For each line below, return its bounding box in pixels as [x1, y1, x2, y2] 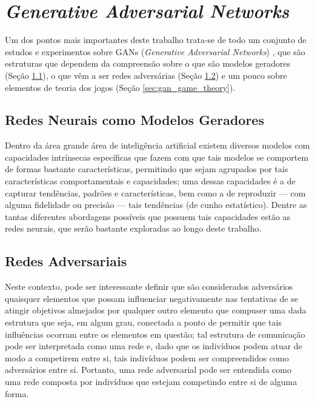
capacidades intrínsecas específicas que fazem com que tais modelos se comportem [5, 150, 309, 163]
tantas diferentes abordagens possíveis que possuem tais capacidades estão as [5, 210, 291, 223]
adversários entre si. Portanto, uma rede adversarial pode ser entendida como [5, 363, 291, 376]
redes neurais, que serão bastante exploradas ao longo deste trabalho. [5, 222, 262, 235]
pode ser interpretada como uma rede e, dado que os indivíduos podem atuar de [5, 340, 302, 352]
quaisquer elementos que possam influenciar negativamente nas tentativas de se [5, 292, 298, 304]
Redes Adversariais [5, 252, 127, 270]
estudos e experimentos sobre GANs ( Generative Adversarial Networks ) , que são [5, 45, 305, 58]
